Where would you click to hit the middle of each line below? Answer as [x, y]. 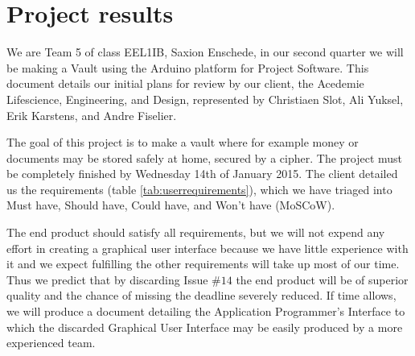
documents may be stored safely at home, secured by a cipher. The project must [205, 157]
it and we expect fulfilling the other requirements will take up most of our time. [203, 264]
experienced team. [51, 343]
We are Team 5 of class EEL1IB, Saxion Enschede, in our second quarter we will [205, 52]
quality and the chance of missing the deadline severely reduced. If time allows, [201, 295]
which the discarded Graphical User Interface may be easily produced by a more [205, 327]
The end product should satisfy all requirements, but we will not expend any [196, 232]
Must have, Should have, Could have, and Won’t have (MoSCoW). [171, 205]
